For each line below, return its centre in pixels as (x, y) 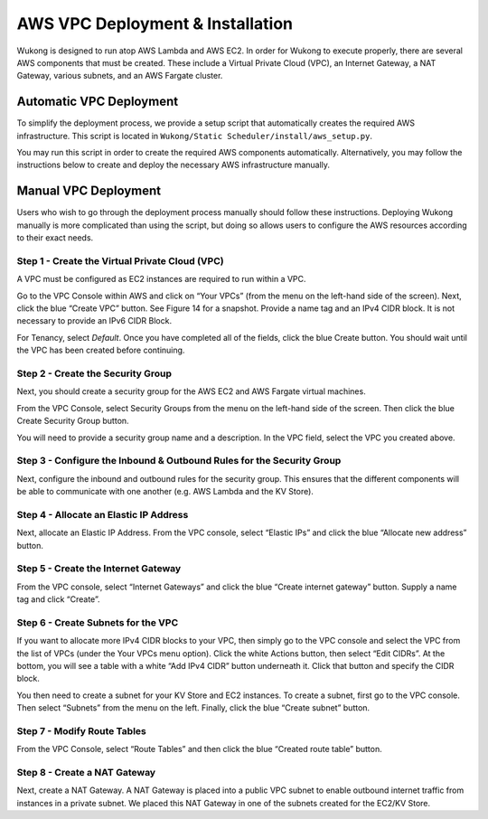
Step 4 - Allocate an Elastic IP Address (103, 514)
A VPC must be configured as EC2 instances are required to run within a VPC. (161, 279)
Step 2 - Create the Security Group (94, 373)
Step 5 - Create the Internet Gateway (99, 569)
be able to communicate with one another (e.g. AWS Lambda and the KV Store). (165, 492)
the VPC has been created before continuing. (101, 350)
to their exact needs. (55, 238)
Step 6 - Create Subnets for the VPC (98, 622)
